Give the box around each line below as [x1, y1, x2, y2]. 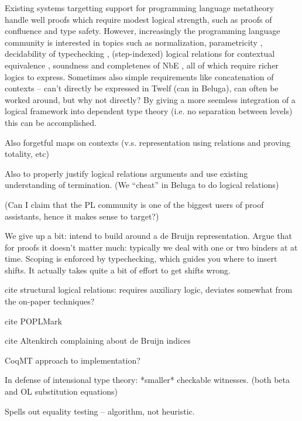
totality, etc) [5, 148, 49, 160]
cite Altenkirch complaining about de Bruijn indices [5, 334, 191, 347]
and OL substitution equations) [5, 385, 118, 398]
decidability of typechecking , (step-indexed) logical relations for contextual [5, 47, 275, 60]
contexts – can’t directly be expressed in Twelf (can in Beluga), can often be [5, 82, 279, 94]
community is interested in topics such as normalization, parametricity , [5, 36, 263, 48]
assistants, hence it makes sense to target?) [5, 210, 159, 222]
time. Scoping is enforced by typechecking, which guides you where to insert [5, 252, 277, 265]
